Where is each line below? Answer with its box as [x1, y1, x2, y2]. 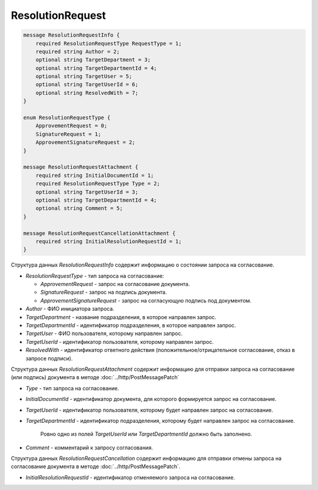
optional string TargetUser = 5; [35, 73, 132, 80]
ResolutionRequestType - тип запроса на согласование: [25, 272, 164, 279]
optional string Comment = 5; [35, 205, 123, 212]
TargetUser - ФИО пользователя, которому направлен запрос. [25, 330, 183, 337]
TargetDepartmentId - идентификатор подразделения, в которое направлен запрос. [25, 322, 236, 329]
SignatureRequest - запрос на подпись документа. [40, 289, 167, 296]
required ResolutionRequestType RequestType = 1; [35, 40, 182, 47]
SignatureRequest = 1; [35, 130, 101, 137]
